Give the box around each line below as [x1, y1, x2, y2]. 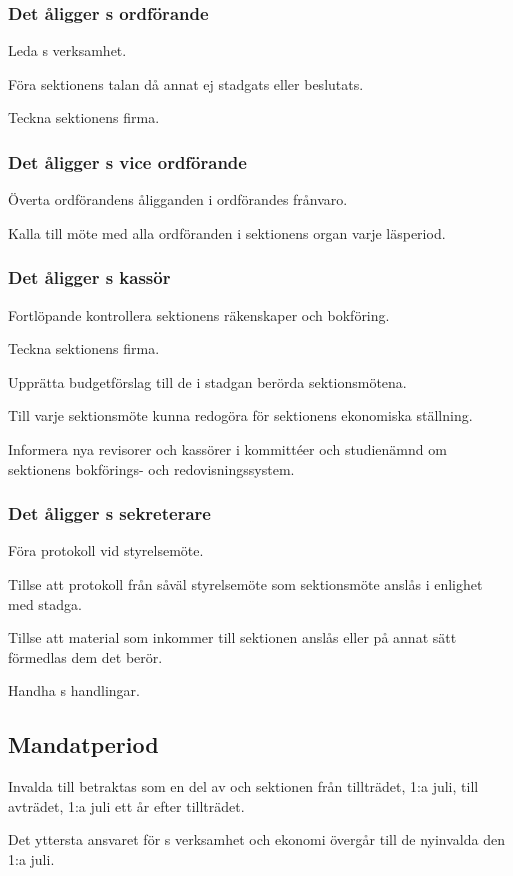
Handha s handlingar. [8, 680, 140, 701]
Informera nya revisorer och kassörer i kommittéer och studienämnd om [8, 439, 447, 459]
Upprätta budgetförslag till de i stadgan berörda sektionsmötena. [8, 371, 407, 392]
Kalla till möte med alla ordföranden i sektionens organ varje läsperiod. [8, 222, 446, 243]
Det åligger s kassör [8, 265, 171, 290]
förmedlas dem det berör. [8, 646, 163, 667]
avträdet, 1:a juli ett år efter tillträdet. [8, 795, 245, 816]
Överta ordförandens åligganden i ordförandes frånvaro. [8, 189, 348, 210]
